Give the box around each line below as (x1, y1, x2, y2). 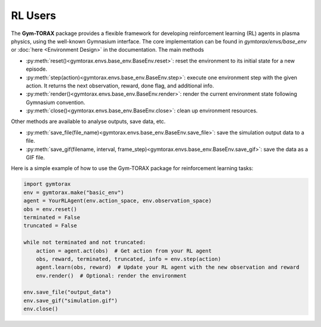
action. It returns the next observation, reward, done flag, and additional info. (26, 82, 214, 89)
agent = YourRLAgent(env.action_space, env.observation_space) (23, 197, 212, 205)
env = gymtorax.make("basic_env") (23, 189, 124, 196)
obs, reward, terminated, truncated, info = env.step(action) (36, 256, 221, 262)
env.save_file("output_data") (23, 289, 112, 295)
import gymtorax (23, 181, 71, 187)
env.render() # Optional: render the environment (36, 272, 187, 279)
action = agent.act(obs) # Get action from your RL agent (36, 247, 212, 254)
